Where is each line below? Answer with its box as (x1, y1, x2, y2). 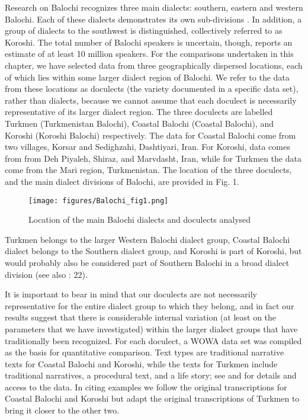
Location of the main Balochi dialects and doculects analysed (28, 213, 251, 226)
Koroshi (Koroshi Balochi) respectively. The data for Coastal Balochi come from (5, 129, 296, 141)
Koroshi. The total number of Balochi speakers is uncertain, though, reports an (5, 36, 293, 48)
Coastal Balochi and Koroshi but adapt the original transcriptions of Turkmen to (5, 392, 300, 405)
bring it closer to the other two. (5, 404, 120, 416)
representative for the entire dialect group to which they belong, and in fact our (5, 299, 294, 312)
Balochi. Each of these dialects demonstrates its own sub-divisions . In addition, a (5, 12, 302, 25)
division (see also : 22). (5, 268, 88, 280)
